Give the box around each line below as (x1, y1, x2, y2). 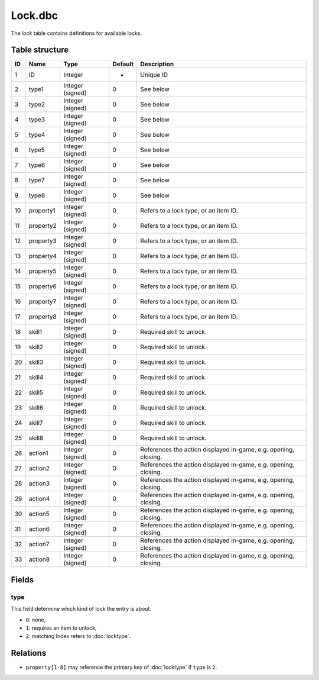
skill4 (28, 373, 44, 382)
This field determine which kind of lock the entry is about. (11, 605, 152, 613)
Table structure (11, 45, 69, 55)
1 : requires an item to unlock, (25, 624, 97, 631)
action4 (28, 495, 50, 503)
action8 (28, 555, 50, 563)
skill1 (28, 328, 43, 336)
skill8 (28, 434, 44, 442)
